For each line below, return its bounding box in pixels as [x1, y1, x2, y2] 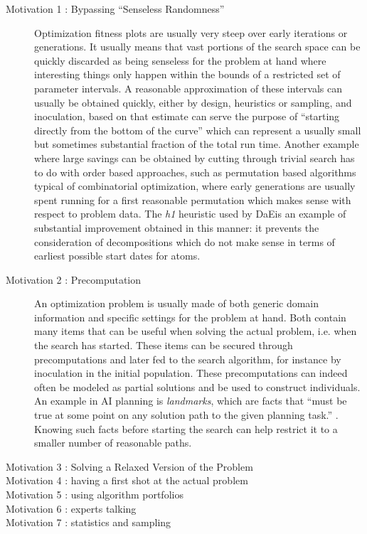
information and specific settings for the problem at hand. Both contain [34, 309, 346, 324]
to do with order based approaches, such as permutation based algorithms [34, 164, 356, 179]
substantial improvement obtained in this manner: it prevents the [34, 220, 319, 235]
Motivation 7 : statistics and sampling [6, 515, 171, 530]
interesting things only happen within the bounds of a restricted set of [34, 67, 341, 82]
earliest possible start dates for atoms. [34, 248, 201, 263]
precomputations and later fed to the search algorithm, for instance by [34, 351, 341, 366]
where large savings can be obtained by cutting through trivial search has [34, 150, 355, 165]
